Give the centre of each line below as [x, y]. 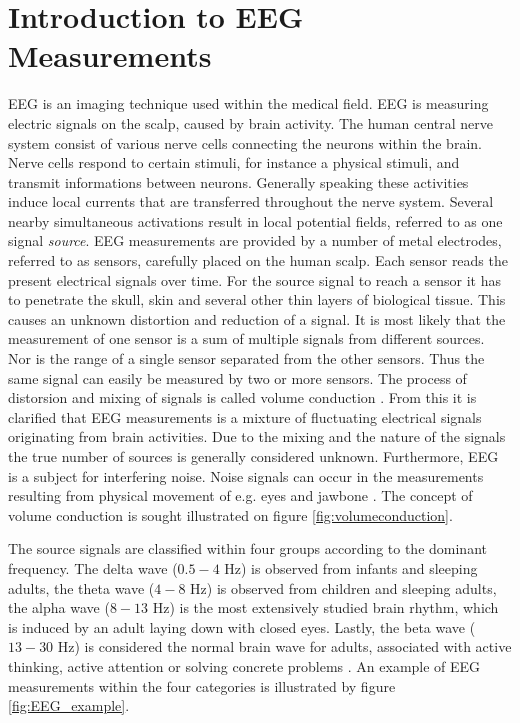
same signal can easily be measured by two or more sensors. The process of [237, 377]
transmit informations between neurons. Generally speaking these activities [238, 181]
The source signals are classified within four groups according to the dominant [247, 548]
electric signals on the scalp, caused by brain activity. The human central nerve [250, 122]
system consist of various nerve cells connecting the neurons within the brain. [245, 142]
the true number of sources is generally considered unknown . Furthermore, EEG [253, 456]
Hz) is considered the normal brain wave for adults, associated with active [284, 646]
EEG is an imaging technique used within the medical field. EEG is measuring [248, 103]
